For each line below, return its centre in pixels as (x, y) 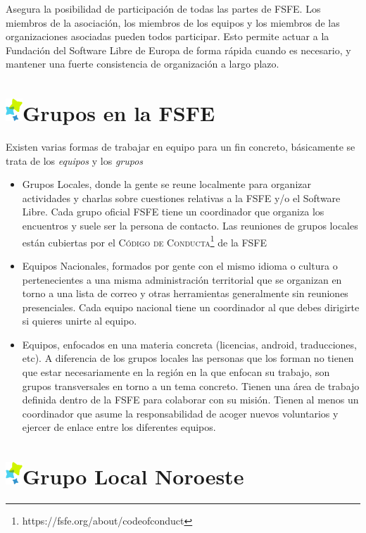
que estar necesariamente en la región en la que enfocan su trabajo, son (176, 372)
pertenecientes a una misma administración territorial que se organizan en (182, 279)
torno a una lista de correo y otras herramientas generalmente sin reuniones (185, 293)
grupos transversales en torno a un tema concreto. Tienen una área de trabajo (191, 385)
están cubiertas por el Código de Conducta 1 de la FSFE (145, 241)
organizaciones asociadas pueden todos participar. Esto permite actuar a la (168, 36)
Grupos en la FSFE (119, 113)
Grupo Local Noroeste (133, 476)
